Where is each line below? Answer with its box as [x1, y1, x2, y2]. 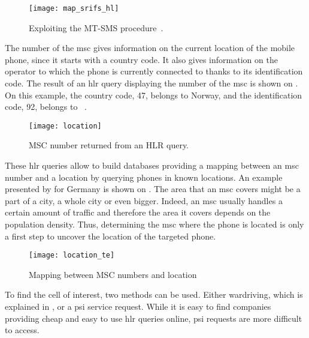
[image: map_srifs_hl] [29, 4, 119, 13]
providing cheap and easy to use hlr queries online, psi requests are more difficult [5, 312, 302, 324]
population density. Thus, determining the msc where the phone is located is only [5, 218, 304, 231]
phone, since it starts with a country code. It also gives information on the [5, 53, 278, 65]
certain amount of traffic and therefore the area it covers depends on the [5, 206, 271, 219]
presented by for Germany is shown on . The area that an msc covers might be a [5, 183, 301, 195]
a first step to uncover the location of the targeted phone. [5, 229, 216, 242]
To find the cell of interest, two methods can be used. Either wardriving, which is [5, 288, 303, 301]
